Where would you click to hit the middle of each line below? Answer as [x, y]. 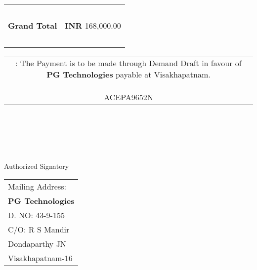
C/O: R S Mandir [39, 229]
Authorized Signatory [37, 166]
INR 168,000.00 [93, 25]
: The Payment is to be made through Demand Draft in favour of [128, 63]
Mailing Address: [37, 186]
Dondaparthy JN [37, 243]
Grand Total [33, 25]
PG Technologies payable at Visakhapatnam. [128, 74]
